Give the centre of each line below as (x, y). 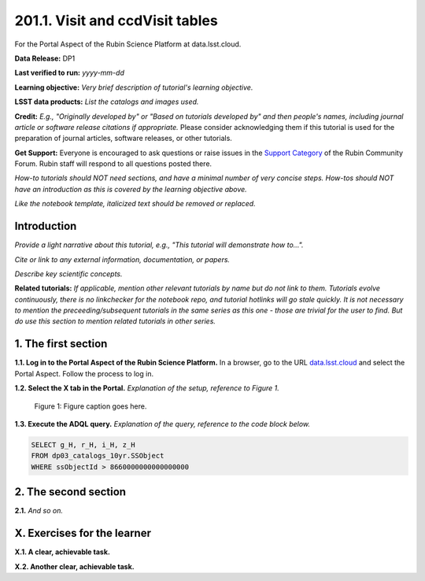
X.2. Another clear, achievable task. (74, 566)
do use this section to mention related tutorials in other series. (115, 321)
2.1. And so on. (39, 511)
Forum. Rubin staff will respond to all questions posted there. (113, 164)
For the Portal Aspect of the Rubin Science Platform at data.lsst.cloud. (128, 44)
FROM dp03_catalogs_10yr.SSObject (98, 456)
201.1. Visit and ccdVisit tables (116, 20)
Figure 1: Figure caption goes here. (91, 406)
